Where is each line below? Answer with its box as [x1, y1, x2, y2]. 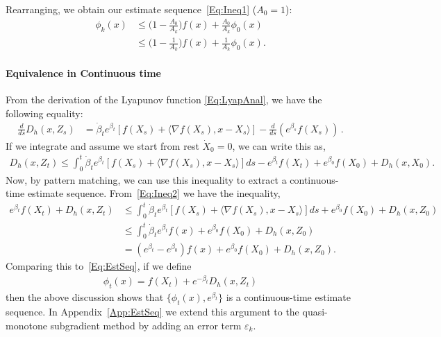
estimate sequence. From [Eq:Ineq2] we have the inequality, [27, 186, 281, 200]
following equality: [6, 105, 83, 120]
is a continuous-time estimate [226, 290, 351, 304]
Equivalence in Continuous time [6, 65, 161, 80]
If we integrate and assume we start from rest [6, 138, 199, 153]
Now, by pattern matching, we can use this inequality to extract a [6, 172, 287, 187]
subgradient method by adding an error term [50, 318, 242, 332]
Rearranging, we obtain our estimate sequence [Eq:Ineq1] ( [6, 2, 257, 16]
